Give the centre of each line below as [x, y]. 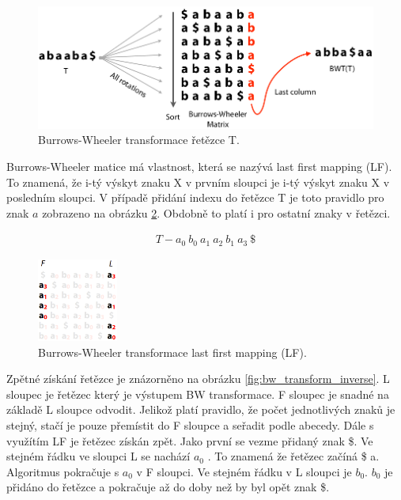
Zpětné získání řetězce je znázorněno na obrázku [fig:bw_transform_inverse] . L [198, 379]
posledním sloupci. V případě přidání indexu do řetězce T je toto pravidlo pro [195, 197]
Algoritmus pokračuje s [63, 471]
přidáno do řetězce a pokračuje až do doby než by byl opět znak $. [168, 487]
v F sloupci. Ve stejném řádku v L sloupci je [244, 471]
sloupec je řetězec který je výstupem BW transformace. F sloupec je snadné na [198, 394]
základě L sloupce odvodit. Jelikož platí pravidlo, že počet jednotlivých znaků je [201, 409]
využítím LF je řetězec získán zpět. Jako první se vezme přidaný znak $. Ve [190, 440]
